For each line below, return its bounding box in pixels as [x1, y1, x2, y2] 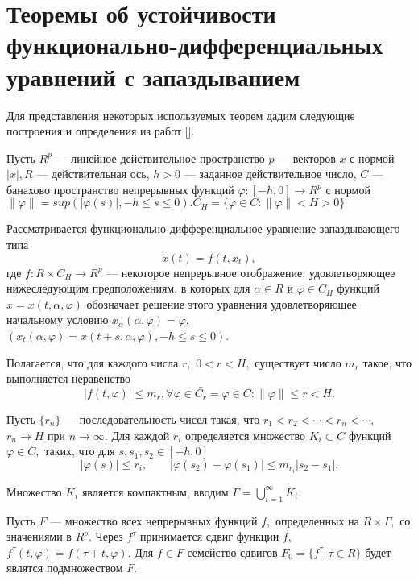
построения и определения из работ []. [6, 122, 195, 139]
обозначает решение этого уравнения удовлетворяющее [86, 295, 357, 312]
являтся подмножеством [6, 559, 123, 576]
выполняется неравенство [6, 370, 131, 387]
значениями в [6, 528, 72, 545]
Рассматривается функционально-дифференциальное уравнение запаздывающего [6, 220, 400, 237]
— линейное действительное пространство [56, 149, 265, 166]
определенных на [275, 512, 359, 529]
